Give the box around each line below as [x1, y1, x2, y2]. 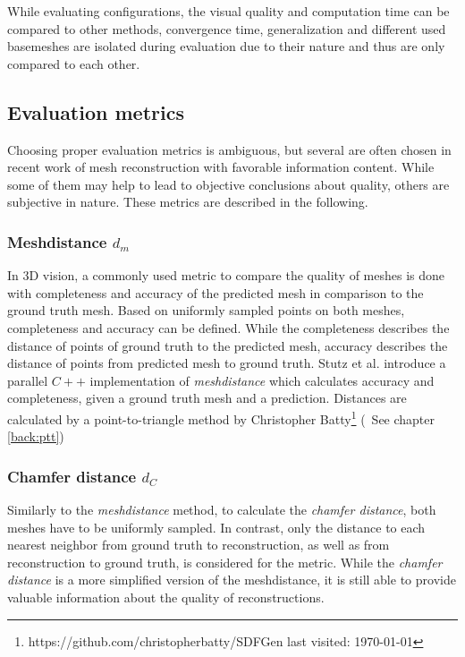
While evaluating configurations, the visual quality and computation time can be [7, 2, 450, 20]
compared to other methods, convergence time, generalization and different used [7, 19, 446, 38]
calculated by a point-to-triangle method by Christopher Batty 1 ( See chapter [7, 406, 435, 428]
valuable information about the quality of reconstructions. [7, 587, 325, 606]
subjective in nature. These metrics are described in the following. [7, 192, 368, 211]
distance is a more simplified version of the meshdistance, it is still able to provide [7, 570, 456, 589]
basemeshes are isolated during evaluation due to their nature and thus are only [7, 37, 445, 55]
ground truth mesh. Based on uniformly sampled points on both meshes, [7, 301, 405, 320]
